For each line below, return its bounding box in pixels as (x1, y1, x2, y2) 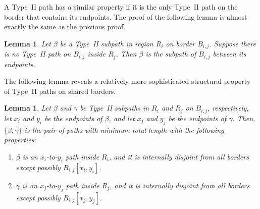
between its (213, 48, 246, 59)
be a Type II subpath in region (60, 38, 153, 48)
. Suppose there (209, 38, 256, 48)
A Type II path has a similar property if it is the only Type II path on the (4, 2, 238, 12)
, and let (109, 113, 135, 123)
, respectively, (207, 102, 249, 113)
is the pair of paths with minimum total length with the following (24, 124, 224, 135)
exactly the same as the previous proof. (4, 21, 126, 32)
